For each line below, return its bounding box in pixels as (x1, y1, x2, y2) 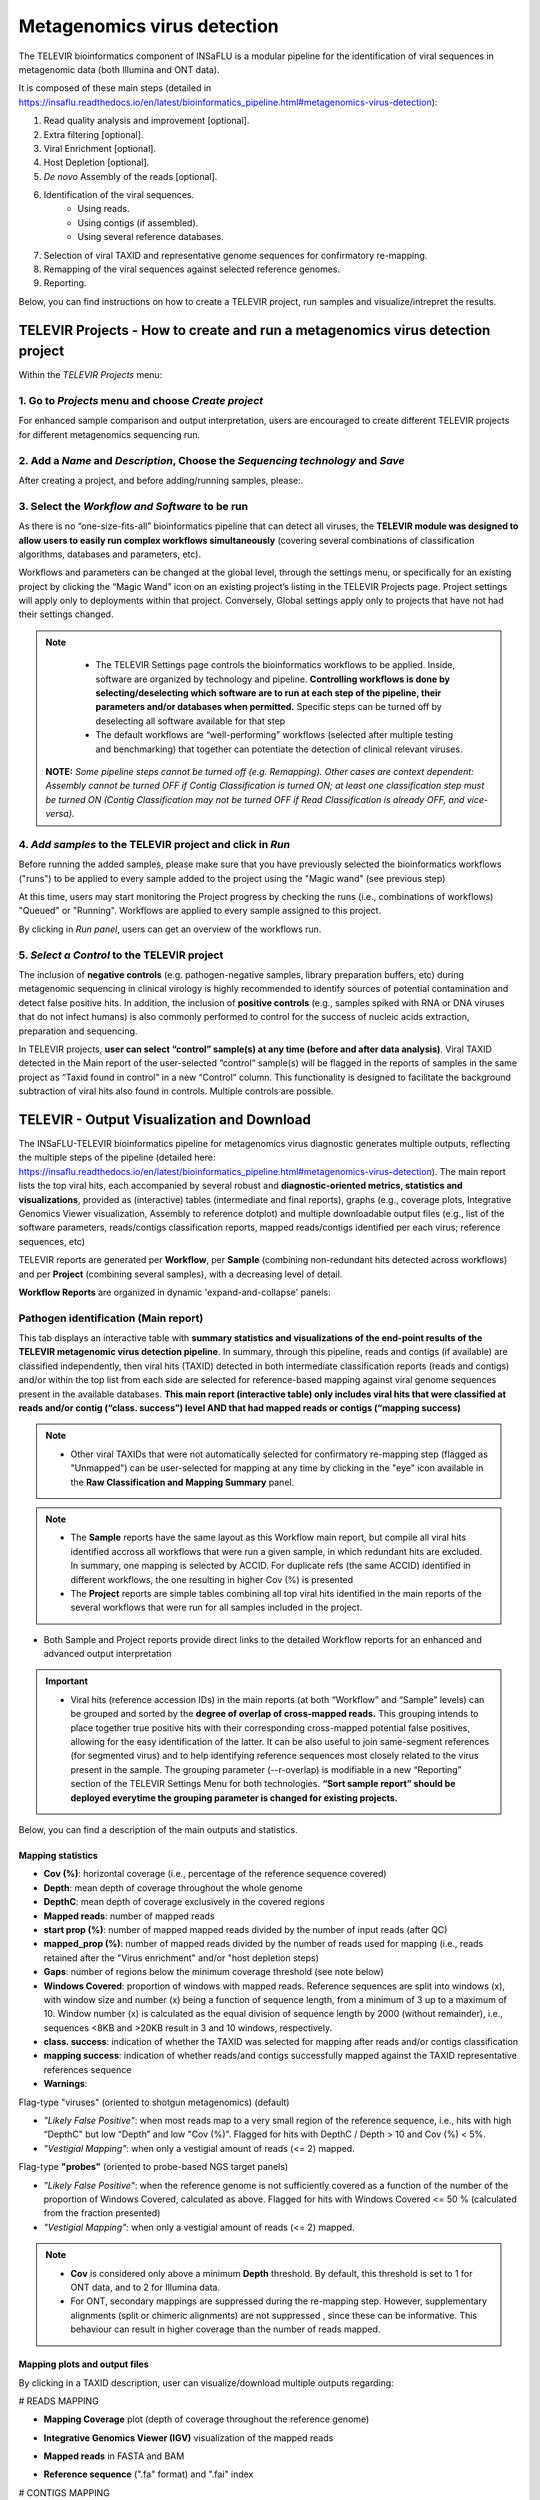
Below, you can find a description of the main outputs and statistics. (18, 1824, 299, 1835)
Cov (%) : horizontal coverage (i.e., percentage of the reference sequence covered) (43, 1868, 387, 1880)
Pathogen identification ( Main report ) (18, 1311, 204, 1325)
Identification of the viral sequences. (43, 189, 195, 201)
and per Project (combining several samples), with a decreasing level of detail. (18, 1268, 343, 1280)
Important (45, 1675, 89, 1687)
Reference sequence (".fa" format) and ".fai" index (43, 2468, 254, 2480)
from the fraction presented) (43, 2207, 161, 2219)
